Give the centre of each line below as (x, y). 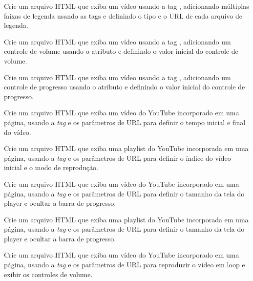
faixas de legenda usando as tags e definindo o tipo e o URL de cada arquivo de (123, 15)
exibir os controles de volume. (48, 274)
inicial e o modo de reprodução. (51, 167)
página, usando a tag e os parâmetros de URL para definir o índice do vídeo (117, 158)
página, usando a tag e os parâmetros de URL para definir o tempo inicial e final (125, 122)
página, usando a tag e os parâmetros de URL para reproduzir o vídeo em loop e (125, 265)
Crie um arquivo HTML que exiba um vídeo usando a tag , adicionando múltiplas (126, 6)
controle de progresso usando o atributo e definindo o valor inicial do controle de (125, 87)
